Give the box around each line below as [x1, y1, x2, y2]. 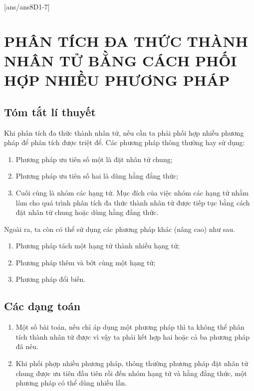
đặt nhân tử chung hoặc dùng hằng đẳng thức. [15, 207, 159, 217]
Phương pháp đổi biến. [15, 274, 86, 284]
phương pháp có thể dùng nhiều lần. [15, 378, 127, 388]
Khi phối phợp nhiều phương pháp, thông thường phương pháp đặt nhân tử [15, 358, 249, 369]
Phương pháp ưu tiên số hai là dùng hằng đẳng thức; [15, 171, 179, 181]
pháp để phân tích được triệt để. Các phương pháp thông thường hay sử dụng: [4, 137, 245, 148]
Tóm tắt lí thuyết [4, 104, 96, 119]
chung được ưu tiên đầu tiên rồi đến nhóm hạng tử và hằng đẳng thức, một [15, 368, 247, 378]
